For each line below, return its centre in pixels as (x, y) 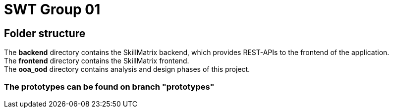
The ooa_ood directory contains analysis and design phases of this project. (127, 69)
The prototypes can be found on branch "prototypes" (109, 86)
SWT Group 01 (52, 9)
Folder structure (45, 33)
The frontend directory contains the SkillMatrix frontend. (97, 61)
